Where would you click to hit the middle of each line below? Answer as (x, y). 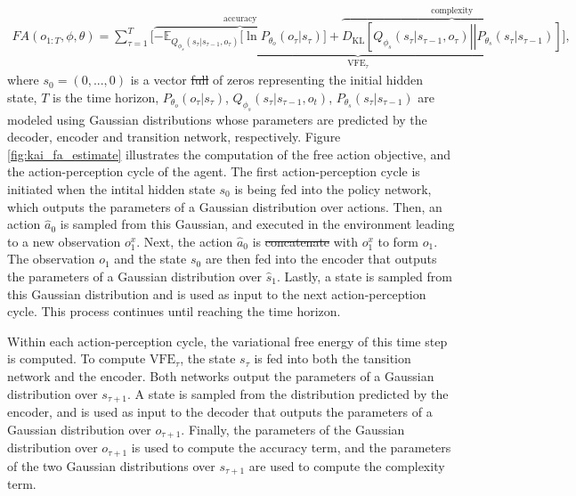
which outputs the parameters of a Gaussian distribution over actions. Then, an (225, 206)
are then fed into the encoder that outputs (321, 259)
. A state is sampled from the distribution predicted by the (288, 393)
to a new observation (64, 241)
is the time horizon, (106, 97)
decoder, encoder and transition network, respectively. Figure (174, 137)
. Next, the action (185, 241)
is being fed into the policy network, (333, 189)
